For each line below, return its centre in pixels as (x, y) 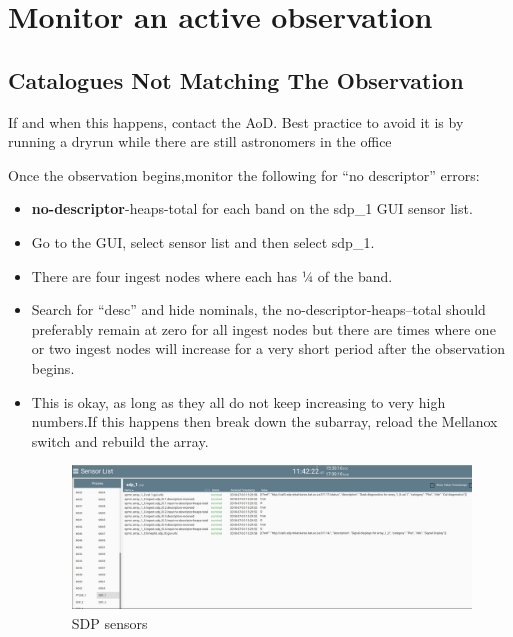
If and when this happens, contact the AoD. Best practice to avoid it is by (236, 121)
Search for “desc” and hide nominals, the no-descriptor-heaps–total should (258, 309)
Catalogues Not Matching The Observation (236, 79)
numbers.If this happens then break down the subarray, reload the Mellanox (264, 421)
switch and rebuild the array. (120, 440)
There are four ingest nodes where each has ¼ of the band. (212, 275)
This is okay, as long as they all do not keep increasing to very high (238, 401)
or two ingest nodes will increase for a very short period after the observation (268, 348)
